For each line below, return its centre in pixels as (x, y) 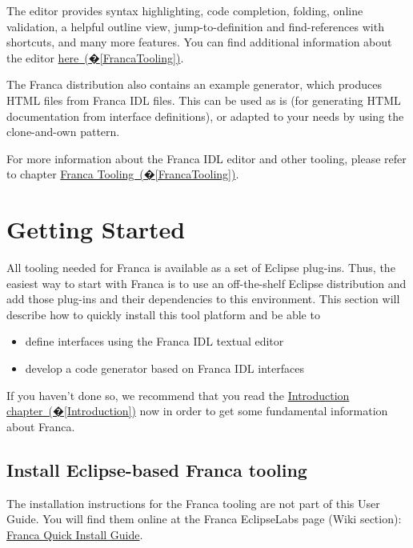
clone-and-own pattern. (63, 132)
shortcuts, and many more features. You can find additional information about (199, 42)
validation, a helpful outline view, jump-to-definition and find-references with (195, 26)
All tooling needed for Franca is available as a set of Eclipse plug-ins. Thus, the (201, 268)
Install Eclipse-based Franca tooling (157, 469)
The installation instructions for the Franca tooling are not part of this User (193, 503)
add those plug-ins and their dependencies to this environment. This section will (203, 299)
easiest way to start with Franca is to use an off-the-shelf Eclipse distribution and (206, 283)
